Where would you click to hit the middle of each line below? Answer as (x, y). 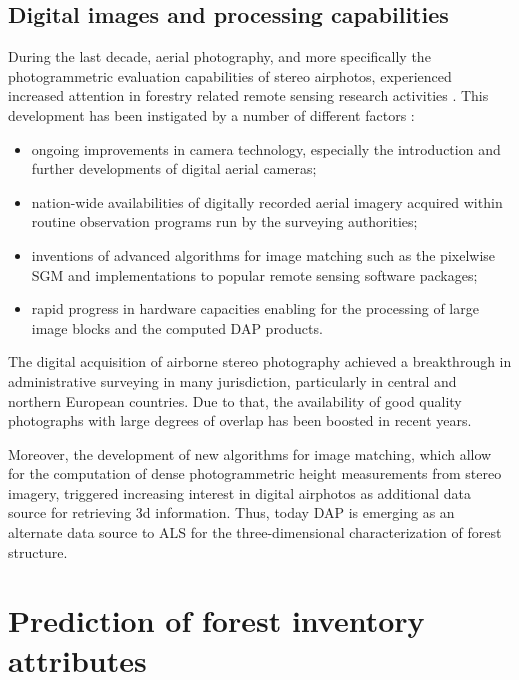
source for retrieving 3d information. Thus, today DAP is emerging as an (231, 512)
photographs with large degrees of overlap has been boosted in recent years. (240, 420)
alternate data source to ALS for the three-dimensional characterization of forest (255, 532)
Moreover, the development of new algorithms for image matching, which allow (250, 453)
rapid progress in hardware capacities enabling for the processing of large (255, 308)
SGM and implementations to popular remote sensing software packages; (254, 274)
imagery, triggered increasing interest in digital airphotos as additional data (239, 492)
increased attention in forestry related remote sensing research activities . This (248, 95)
